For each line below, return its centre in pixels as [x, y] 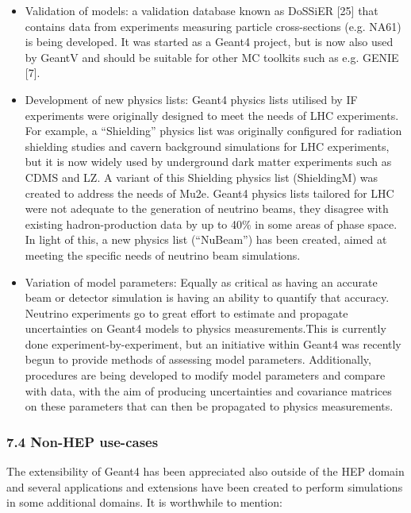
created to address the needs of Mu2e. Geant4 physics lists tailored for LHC [209, 193]
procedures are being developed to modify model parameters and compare [205, 375]
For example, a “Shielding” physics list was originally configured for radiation [213, 131]
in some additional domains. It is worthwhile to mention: [144, 502]
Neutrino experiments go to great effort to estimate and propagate [186, 312]
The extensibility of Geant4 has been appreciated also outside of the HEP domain [205, 471]
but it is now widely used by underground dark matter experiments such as [208, 162]
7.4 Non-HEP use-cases [83, 441]
